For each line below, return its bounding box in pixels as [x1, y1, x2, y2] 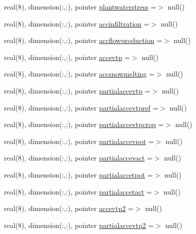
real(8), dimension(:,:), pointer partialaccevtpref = [4, 102, 158, 112]
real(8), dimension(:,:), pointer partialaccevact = [4, 152, 152, 163]
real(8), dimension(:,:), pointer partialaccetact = [4, 186, 152, 196]
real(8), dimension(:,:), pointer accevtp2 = [4, 203, 133, 213]
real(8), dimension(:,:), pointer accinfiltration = [4, 18, 149, 28]
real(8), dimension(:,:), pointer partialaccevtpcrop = [4, 119, 164, 129]
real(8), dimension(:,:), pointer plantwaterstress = [4, 1, 156, 11]
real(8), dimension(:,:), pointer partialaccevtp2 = [4, 219, 154, 230]
